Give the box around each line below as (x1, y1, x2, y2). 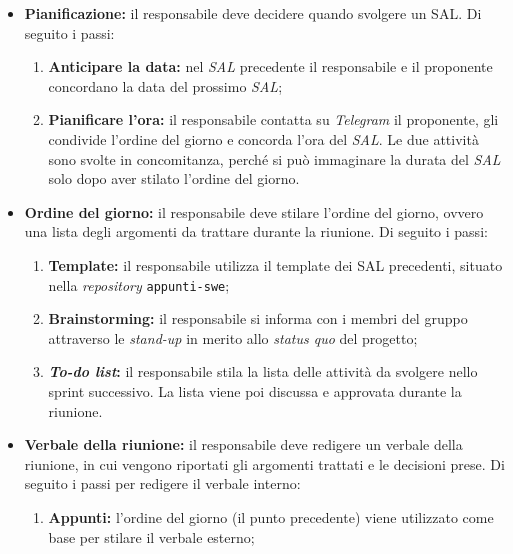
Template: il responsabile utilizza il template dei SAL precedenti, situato (48, 254, 503, 275)
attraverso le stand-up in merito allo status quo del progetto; (48, 327, 418, 348)
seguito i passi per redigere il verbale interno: (24, 473, 301, 494)
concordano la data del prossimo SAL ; (48, 75, 283, 96)
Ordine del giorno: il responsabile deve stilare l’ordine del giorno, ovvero (24, 201, 484, 222)
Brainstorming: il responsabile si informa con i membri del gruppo (48, 308, 468, 329)
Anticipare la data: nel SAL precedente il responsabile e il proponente (48, 56, 493, 77)
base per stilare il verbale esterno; (48, 526, 255, 547)
